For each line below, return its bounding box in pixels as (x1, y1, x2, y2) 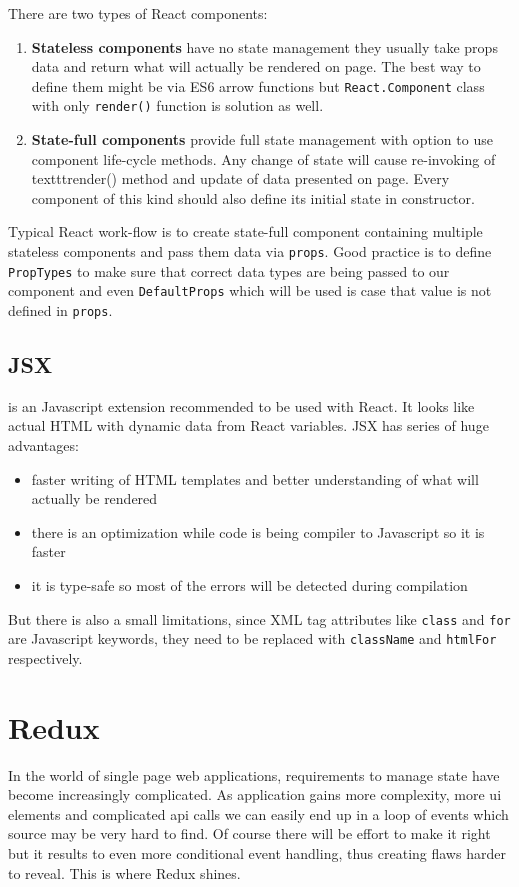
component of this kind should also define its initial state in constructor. (31, 187, 475, 208)
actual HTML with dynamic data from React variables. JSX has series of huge (8, 415, 489, 436)
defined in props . (8, 300, 113, 321)
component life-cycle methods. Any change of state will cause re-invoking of (31, 148, 496, 169)
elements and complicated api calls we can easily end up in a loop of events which (8, 803, 509, 824)
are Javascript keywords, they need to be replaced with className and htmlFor (8, 628, 497, 649)
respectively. (8, 647, 83, 668)
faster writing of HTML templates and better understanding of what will (31, 468, 479, 489)
